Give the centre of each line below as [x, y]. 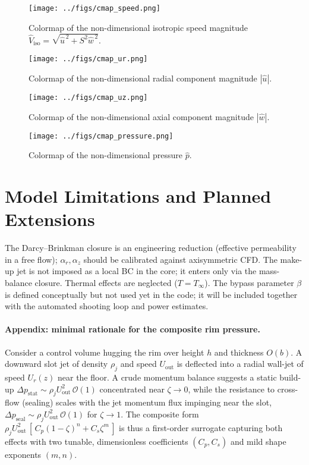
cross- [288, 389]
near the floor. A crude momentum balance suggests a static [167, 377]
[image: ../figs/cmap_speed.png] [94, 8]
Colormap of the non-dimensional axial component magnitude [141, 116]
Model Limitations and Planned [138, 196]
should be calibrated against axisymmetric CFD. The [180, 259]
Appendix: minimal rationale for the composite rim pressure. [133, 329]
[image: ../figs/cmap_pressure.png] [101, 136]
